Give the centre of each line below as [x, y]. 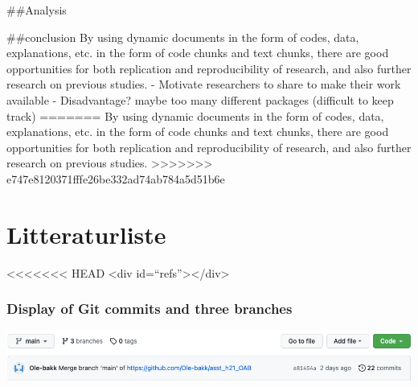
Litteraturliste [86, 234]
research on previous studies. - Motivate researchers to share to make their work [204, 84]
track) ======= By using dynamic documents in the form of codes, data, [195, 115]
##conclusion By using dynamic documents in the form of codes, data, [183, 37]
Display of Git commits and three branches [150, 309]
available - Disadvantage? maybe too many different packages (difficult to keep [200, 99]
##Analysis [37, 10]
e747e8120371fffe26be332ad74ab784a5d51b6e [116, 178]
